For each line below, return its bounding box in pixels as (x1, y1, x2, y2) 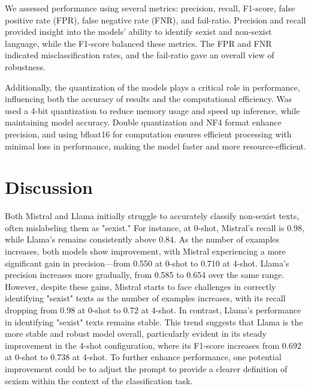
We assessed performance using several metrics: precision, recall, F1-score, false (5, 2, 295, 14)
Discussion (5, 175, 93, 199)
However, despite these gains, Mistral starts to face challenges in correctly (5, 280, 276, 292)
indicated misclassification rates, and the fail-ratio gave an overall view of (5, 49, 274, 61)
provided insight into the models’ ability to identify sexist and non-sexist (5, 25, 272, 38)
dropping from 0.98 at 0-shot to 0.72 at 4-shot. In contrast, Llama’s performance (5, 304, 301, 316)
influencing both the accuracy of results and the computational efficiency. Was (5, 92, 292, 105)
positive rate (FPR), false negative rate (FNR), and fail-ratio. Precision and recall (5, 13, 306, 26)
